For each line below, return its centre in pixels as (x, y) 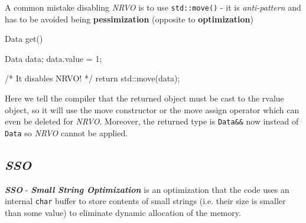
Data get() (24, 39)
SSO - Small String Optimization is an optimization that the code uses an (147, 189)
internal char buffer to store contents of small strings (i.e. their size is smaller (145, 201)
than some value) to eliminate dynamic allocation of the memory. (123, 212)
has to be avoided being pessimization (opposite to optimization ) (129, 19)
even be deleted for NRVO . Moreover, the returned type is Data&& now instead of (152, 121)
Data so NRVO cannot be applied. (66, 132)
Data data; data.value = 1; (53, 58)
